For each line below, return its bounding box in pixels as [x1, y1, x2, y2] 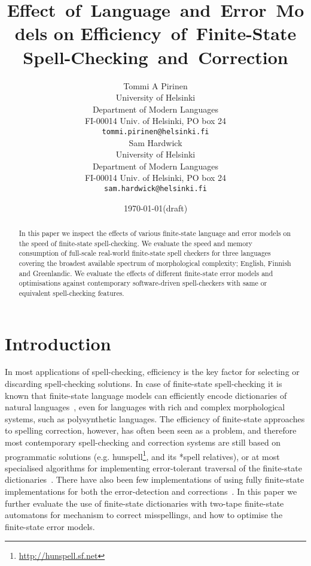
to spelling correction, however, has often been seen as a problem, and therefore [5, 424, 297, 437]
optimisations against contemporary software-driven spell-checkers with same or [19, 278, 267, 288]
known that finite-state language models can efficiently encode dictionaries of [5, 389, 287, 401]
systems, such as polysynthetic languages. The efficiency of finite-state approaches [5, 412, 305, 425]
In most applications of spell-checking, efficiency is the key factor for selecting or [5, 365, 300, 378]
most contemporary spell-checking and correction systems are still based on [5, 436, 281, 449]
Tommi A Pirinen [123, 79, 188, 92]
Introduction [5, 331, 111, 355]
